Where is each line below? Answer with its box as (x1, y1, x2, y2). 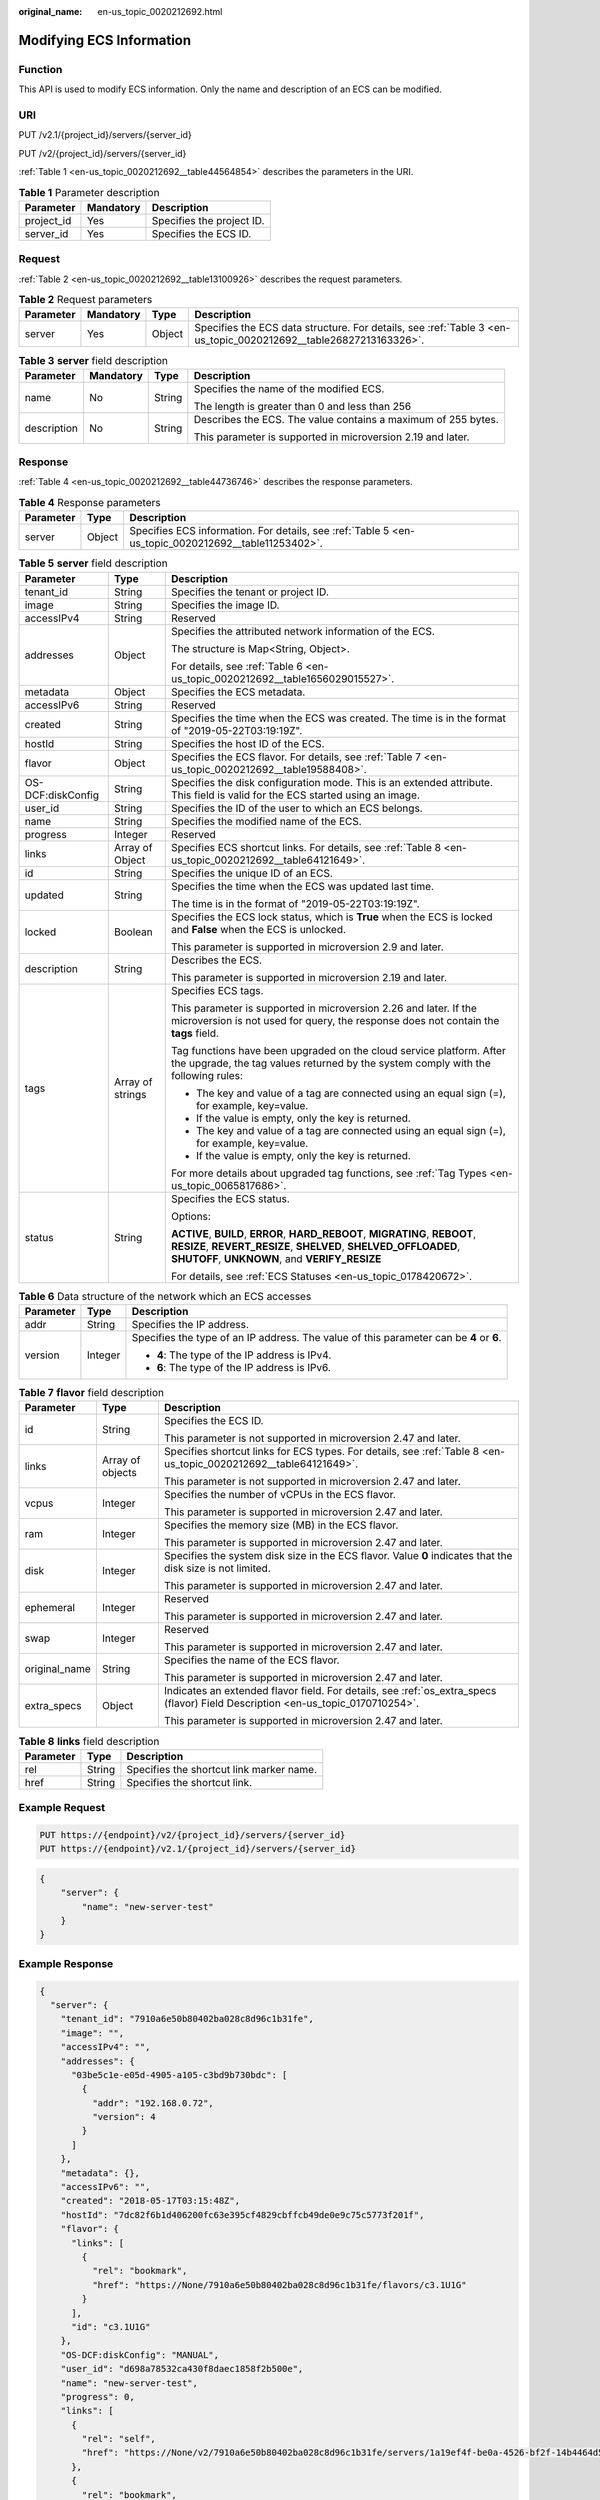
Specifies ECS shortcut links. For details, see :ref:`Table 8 (170, 840, 442, 854)
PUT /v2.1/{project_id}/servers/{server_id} (18, 129, 192, 141)
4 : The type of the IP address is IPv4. (156, 1348, 332, 1362)
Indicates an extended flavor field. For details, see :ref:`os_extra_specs (163, 1684, 497, 1698)
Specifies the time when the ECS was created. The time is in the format (170, 711, 507, 725)
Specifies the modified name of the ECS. (170, 814, 362, 828)
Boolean (113, 925, 154, 939)
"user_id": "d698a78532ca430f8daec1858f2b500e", (60, 2363, 304, 2375)
